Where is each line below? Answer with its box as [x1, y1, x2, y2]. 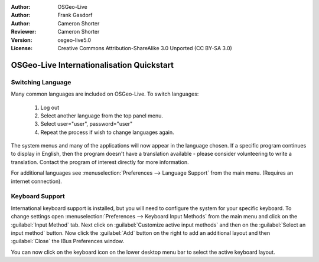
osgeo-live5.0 [57, 36, 92, 44]
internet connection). [11, 178, 62, 185]
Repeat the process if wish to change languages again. [40, 129, 174, 136]
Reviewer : [11, 28, 37, 35]
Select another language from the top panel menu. [40, 112, 164, 119]
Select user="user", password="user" [40, 120, 133, 127]
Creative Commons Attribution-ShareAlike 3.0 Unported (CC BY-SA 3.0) [57, 44, 233, 51]
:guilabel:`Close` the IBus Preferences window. [11, 238, 125, 245]
